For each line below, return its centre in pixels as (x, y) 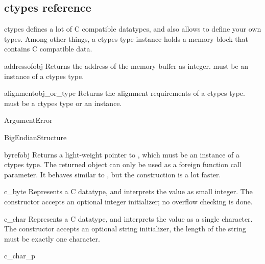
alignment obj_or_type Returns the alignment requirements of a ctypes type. (125, 93)
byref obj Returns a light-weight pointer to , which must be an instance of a (122, 154)
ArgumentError (28, 120)
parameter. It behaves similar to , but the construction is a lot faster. (113, 174)
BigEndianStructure (35, 137)
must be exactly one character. (52, 238)
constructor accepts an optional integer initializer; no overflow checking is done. (128, 201)
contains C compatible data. (48, 49)
